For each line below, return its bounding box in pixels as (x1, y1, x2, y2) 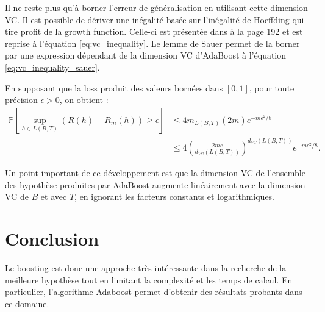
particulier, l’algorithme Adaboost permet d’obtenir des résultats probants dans (5, 285, 302, 298)
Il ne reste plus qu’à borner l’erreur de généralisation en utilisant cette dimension (5, 1, 308, 13)
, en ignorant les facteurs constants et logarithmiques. (74, 190, 275, 203)
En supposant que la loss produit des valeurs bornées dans (5, 81, 223, 94)
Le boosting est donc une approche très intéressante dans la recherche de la (5, 261, 287, 274)
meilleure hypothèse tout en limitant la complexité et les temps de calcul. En (5, 273, 293, 286)
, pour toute (249, 81, 295, 94)
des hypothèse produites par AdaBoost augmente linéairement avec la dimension (5, 178, 305, 191)
